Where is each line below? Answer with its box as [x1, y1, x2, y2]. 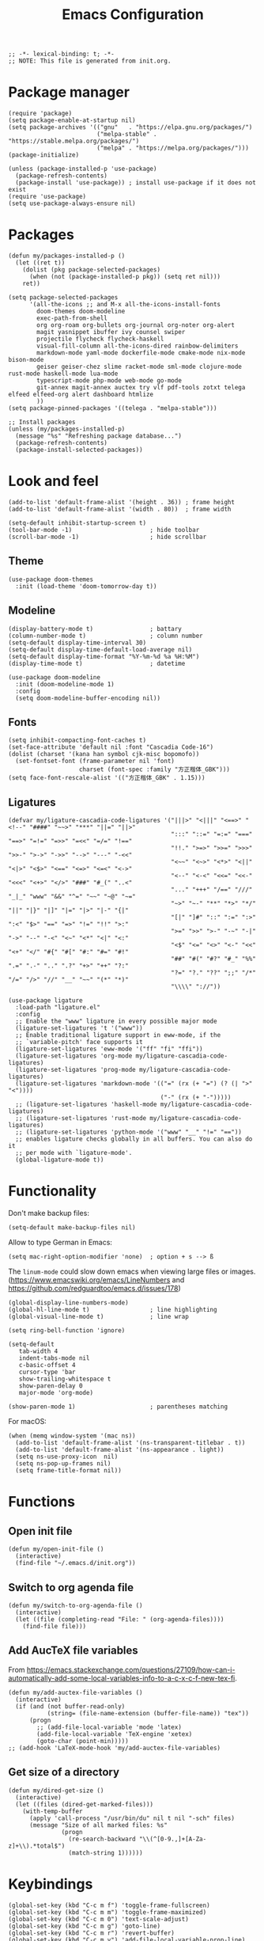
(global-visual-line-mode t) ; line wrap [8, 1312, 190, 1321]
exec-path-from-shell [36, 314, 108, 322]
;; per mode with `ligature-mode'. [15, 1149, 133, 1157]
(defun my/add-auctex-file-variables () [8, 1688, 144, 1696]
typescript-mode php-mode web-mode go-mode [36, 377, 182, 385]
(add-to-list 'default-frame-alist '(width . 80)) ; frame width [8, 505, 232, 513]
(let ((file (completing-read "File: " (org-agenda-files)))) [15, 1616, 224, 1624]
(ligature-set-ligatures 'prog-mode [15, 1066, 136, 1074]
